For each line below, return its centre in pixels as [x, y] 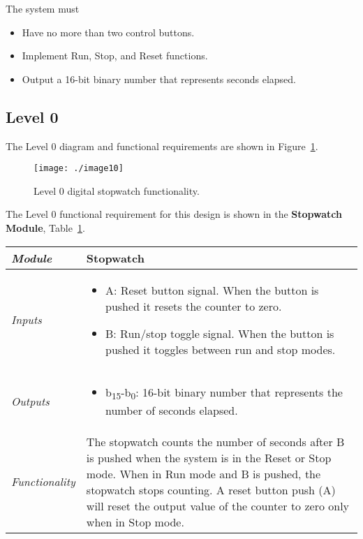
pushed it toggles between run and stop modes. [221, 349]
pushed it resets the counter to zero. [194, 306]
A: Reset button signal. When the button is [212, 290]
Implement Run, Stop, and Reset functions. [115, 56]
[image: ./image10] [79, 169]
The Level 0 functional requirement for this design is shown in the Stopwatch [174, 214]
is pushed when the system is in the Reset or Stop [209, 457]
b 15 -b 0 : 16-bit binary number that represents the [224, 393]
